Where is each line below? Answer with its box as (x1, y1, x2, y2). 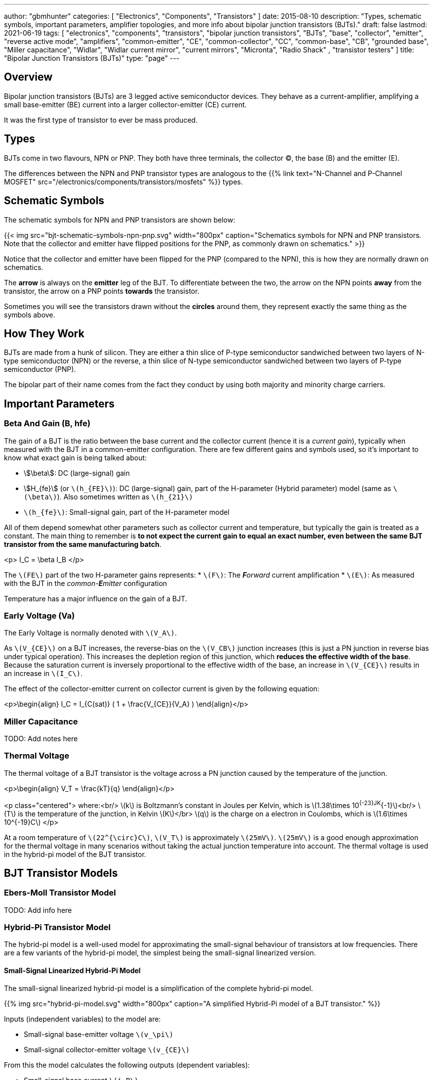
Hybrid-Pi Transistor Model (4, 922, 111, 933)
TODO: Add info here (4, 905, 72, 914)
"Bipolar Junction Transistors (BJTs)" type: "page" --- (4, 54, 179, 62)
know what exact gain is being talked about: (4, 453, 147, 462)
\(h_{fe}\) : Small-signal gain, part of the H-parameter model (24, 507, 230, 516)
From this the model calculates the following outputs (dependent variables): (4, 1060, 250, 1069)
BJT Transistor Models (4, 866, 118, 879)
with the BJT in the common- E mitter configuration (4, 579, 167, 587)
